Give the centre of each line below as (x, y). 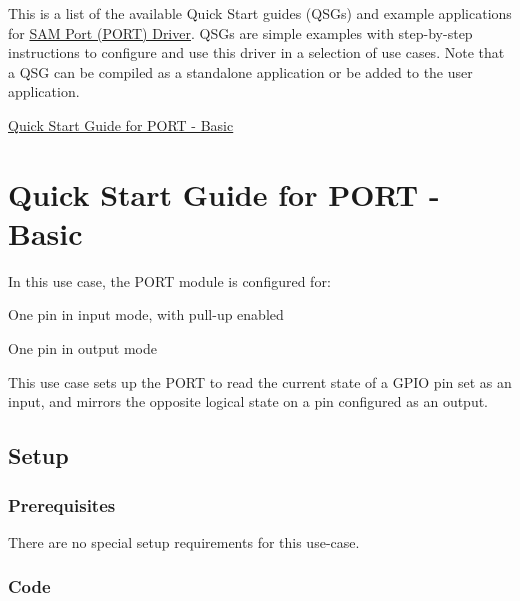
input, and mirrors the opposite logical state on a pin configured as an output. (248, 401)
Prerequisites (62, 504)
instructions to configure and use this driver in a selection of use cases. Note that (256, 52)
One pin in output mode (82, 348)
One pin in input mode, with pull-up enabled (146, 314)
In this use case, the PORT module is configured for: (169, 280)
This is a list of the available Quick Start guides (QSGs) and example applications (260, 13)
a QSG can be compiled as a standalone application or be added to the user (240, 71)
